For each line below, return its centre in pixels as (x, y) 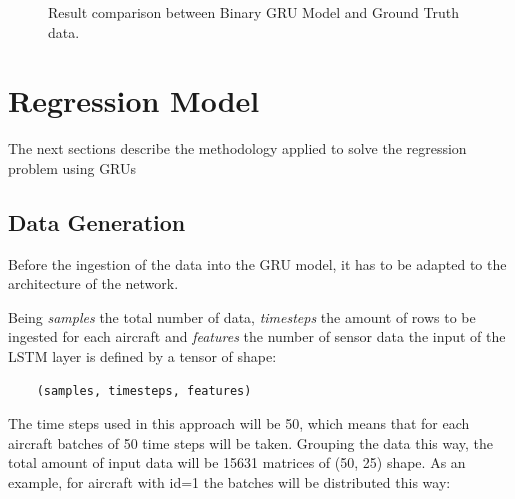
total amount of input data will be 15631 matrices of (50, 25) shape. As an (237, 462)
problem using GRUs (72, 167)
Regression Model (134, 100)
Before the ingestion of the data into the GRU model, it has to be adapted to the (257, 263)
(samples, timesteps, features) (144, 390)
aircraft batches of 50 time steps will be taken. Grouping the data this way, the (251, 442)
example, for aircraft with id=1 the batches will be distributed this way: (229, 482)
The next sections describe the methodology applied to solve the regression (237, 148)
